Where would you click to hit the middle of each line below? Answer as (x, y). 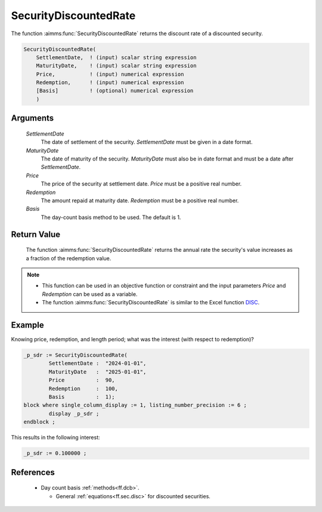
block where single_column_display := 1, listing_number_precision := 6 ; (135, 405)
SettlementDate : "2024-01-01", (97, 363)
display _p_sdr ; (74, 414)
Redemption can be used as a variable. (90, 294)
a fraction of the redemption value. (69, 258)
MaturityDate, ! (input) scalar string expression (116, 66)
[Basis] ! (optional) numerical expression (115, 91)
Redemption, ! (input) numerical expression (110, 83)
